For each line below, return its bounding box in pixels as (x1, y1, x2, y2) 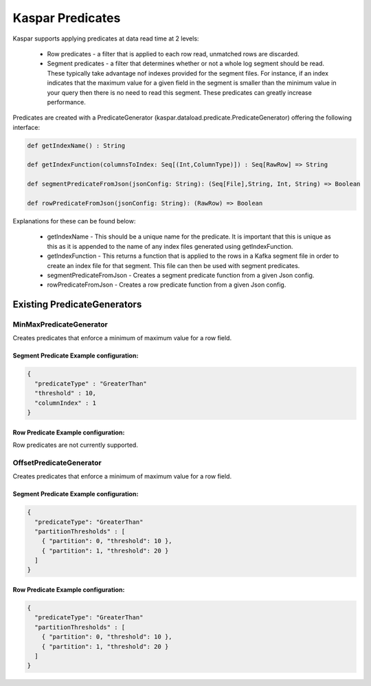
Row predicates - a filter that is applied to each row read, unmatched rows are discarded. (47, 49, 300, 58)
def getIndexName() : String (27, 142, 126, 149)
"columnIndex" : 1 (34, 399, 96, 407)
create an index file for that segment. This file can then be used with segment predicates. (47, 261, 300, 269)
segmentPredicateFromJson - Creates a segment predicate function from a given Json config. (47, 271, 315, 279)
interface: (12, 123, 41, 131)
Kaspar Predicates (12, 10, 121, 25)
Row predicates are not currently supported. (12, 441, 139, 450)
